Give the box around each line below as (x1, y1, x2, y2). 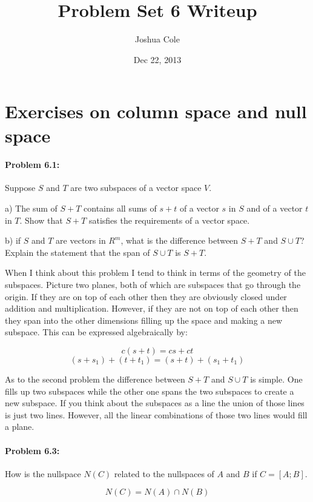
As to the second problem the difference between (5, 373, 185, 386)
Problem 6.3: (5, 444, 60, 457)
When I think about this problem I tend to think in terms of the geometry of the (5, 266, 306, 279)
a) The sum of (5, 202, 58, 215)
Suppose (5, 181, 36, 194)
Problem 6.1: (5, 158, 60, 171)
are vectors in (56, 234, 106, 247)
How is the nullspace (5, 467, 81, 480)
